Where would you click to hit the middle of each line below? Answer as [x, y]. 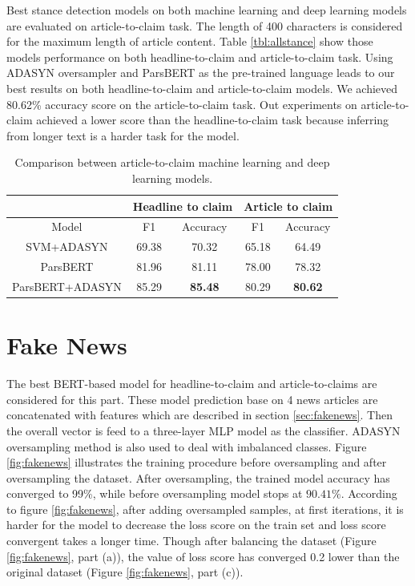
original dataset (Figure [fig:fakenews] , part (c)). [125, 572]
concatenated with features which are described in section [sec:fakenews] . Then [199, 415]
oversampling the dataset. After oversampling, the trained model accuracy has [198, 477]
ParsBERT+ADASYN [67, 286]
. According [369, 493]
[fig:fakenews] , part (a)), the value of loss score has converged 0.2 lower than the [203, 556]
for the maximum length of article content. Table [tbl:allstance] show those [190, 41]
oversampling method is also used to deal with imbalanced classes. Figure [187, 446]
